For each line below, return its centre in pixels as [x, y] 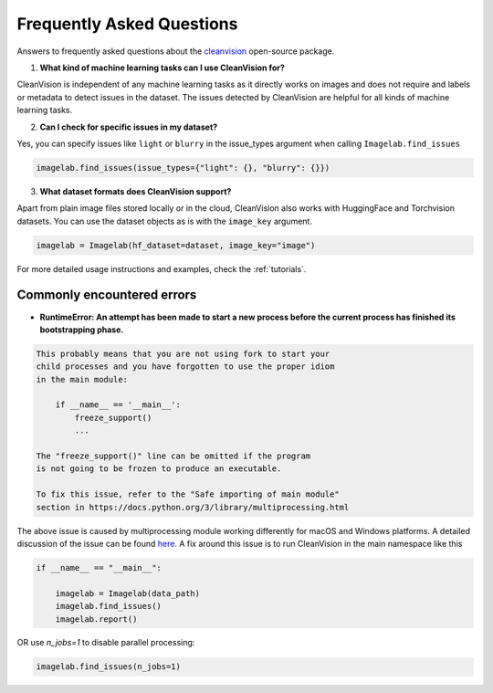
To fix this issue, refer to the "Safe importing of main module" [188, 494]
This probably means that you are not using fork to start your [183, 353]
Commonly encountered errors [107, 295]
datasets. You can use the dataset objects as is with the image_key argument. [164, 221]
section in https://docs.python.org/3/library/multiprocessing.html [193, 507]
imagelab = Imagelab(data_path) [128, 593]
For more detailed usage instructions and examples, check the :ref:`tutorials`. [162, 268]
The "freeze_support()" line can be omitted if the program [173, 456]
